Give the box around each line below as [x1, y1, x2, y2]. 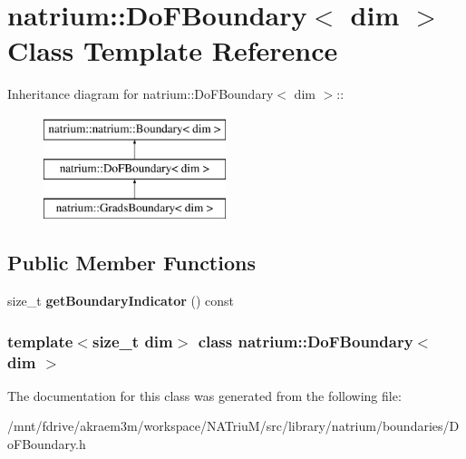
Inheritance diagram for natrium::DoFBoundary [7, 84, 274, 103]
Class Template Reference [7, 32, 338, 69]
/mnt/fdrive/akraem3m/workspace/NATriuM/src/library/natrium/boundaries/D [7, 416, 460, 435]
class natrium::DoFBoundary [198, 329, 413, 352]
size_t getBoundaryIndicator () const [7, 291, 235, 310]
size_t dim [92, 329, 173, 352]
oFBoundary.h [7, 435, 86, 453]
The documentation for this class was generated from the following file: [7, 386, 402, 405]
